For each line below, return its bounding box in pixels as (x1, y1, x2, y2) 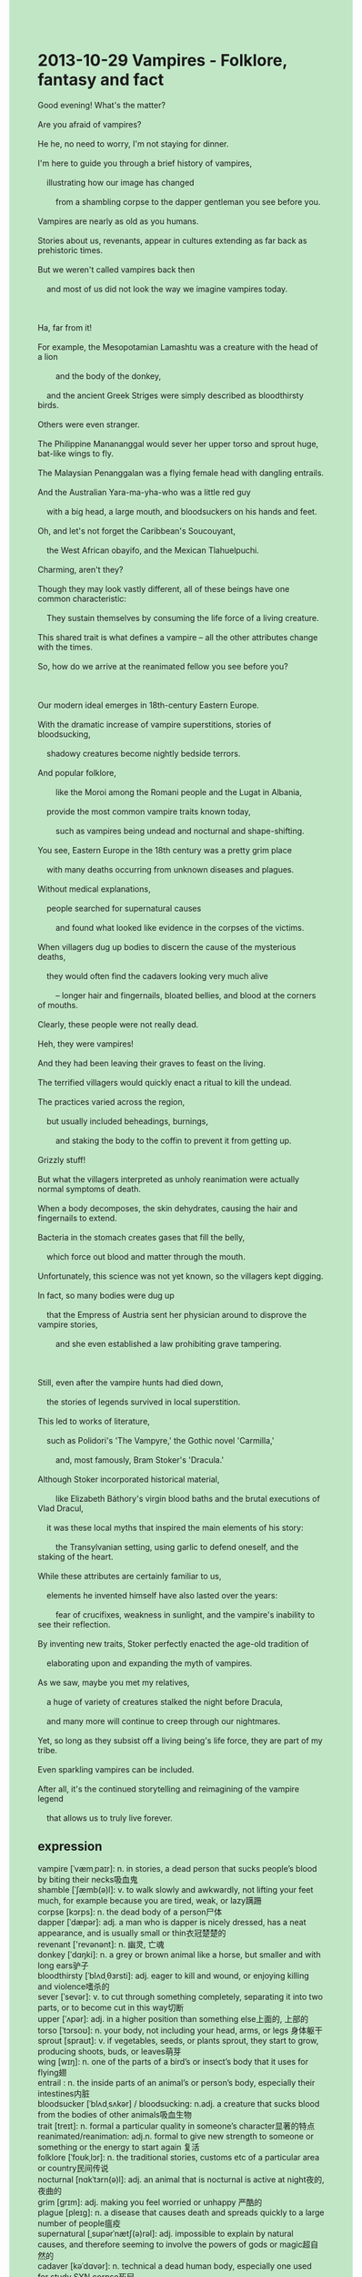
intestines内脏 (37, 2088, 90, 2098)
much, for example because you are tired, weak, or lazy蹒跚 (37, 1894, 262, 1905)
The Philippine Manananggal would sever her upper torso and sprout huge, (37, 438, 319, 449)
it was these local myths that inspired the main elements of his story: (45, 1522, 304, 1533)
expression (37, 1839, 103, 1854)
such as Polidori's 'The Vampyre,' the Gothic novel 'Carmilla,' (45, 1435, 275, 1445)
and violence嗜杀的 (37, 1981, 110, 1992)
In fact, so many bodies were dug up (37, 1290, 176, 1301)
